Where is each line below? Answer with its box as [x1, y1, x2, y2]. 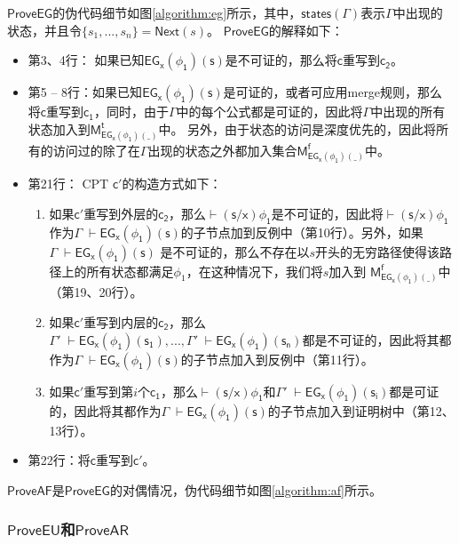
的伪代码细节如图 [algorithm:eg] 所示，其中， [52, 4, 302, 21]
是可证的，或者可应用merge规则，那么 [223, 83, 443, 101]
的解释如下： [268, 20, 344, 39]
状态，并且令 [7, 20, 82, 39]
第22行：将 [28, 451, 91, 469]
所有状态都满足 [86, 261, 174, 280]
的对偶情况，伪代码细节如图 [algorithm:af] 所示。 [109, 480, 383, 499]
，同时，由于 [93, 102, 169, 121]
